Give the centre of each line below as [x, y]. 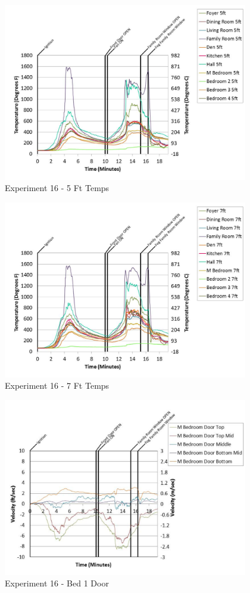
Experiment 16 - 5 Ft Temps [57, 188]
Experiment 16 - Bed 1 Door [57, 583]
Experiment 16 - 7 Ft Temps [57, 385]
